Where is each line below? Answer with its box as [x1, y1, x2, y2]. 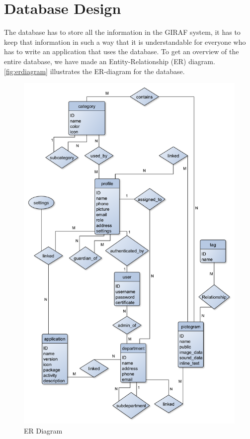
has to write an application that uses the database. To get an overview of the [4, 46, 239, 57]
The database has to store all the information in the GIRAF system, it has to [4, 27, 241, 37]
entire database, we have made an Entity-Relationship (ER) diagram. [4, 56, 215, 66]
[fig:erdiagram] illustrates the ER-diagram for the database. [4, 66, 185, 76]
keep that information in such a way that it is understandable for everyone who [4, 36, 246, 47]
